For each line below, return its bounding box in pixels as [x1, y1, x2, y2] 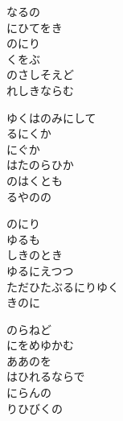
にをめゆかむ [6, 336, 74, 353]
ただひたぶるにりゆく [6, 278, 119, 295]
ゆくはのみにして [6, 109, 96, 126]
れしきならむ [6, 81, 74, 98]
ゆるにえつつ [6, 262, 74, 279]
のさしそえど [6, 66, 74, 83]
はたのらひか [6, 156, 74, 173]
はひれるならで [6, 368, 85, 385]
